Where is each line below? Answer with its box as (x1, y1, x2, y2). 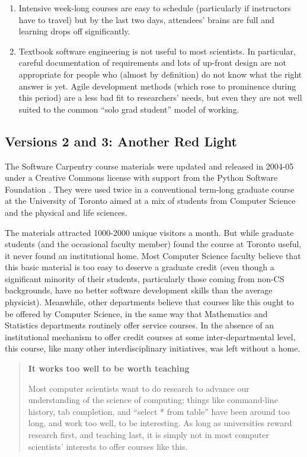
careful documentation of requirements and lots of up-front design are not (18, 56, 286, 69)
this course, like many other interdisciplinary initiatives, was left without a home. (5, 342, 300, 354)
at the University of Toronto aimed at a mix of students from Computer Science (5, 194, 296, 207)
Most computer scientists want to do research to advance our (28, 382, 250, 394)
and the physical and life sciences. (5, 206, 127, 218)
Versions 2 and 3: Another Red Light (5, 132, 237, 150)
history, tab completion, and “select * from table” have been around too (28, 405, 290, 417)
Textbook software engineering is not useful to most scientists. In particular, (18, 44, 296, 57)
